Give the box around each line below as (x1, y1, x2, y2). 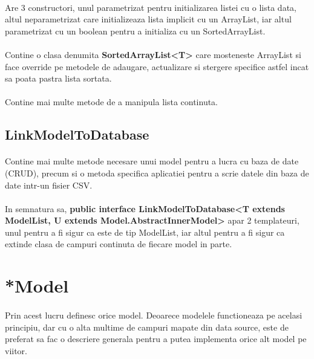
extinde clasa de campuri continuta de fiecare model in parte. (5, 238, 232, 250)
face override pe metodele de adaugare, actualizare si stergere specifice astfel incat (5, 60, 309, 73)
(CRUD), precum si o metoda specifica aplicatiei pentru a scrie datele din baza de (5, 166, 309, 179)
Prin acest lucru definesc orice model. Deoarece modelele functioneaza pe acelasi (5, 309, 303, 322)
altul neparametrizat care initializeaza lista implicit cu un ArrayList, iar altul (5, 13, 292, 25)
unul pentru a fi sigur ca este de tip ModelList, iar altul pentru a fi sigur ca (5, 225, 285, 238)
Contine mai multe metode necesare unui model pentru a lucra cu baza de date (5, 155, 299, 167)
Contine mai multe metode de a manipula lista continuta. (5, 95, 218, 108)
